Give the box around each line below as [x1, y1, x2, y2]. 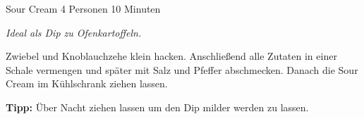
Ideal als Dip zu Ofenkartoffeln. [6, 25, 142, 39]
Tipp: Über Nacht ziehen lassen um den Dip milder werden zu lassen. [6, 99, 309, 114]
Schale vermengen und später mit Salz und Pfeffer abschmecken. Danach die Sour [6, 62, 358, 77]
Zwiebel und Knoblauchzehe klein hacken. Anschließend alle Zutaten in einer [6, 49, 337, 63]
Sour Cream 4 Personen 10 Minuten [6, 1, 161, 15]
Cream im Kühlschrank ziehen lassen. [6, 76, 168, 91]
